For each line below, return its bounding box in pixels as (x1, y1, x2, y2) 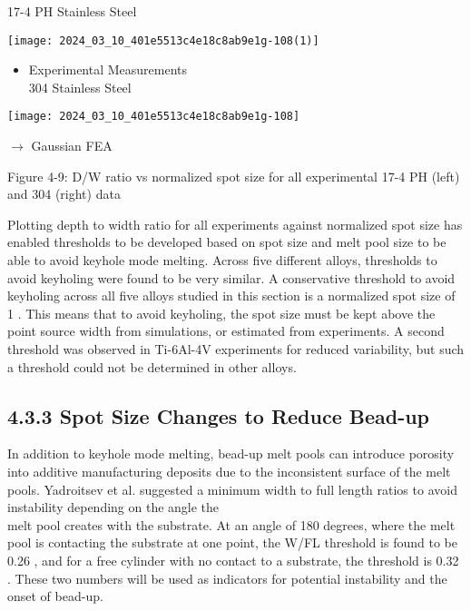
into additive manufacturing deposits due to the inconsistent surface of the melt (7, 462, 451, 481)
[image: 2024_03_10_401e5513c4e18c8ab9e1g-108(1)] (7, 34, 319, 47)
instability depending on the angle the (7, 498, 220, 517)
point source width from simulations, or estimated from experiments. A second (7, 321, 445, 340)
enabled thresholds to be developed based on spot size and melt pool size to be (7, 232, 446, 251)
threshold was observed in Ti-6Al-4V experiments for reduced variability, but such (7, 340, 465, 359)
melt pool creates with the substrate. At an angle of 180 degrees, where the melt (7, 515, 456, 534)
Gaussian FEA (31, 136, 113, 155)
